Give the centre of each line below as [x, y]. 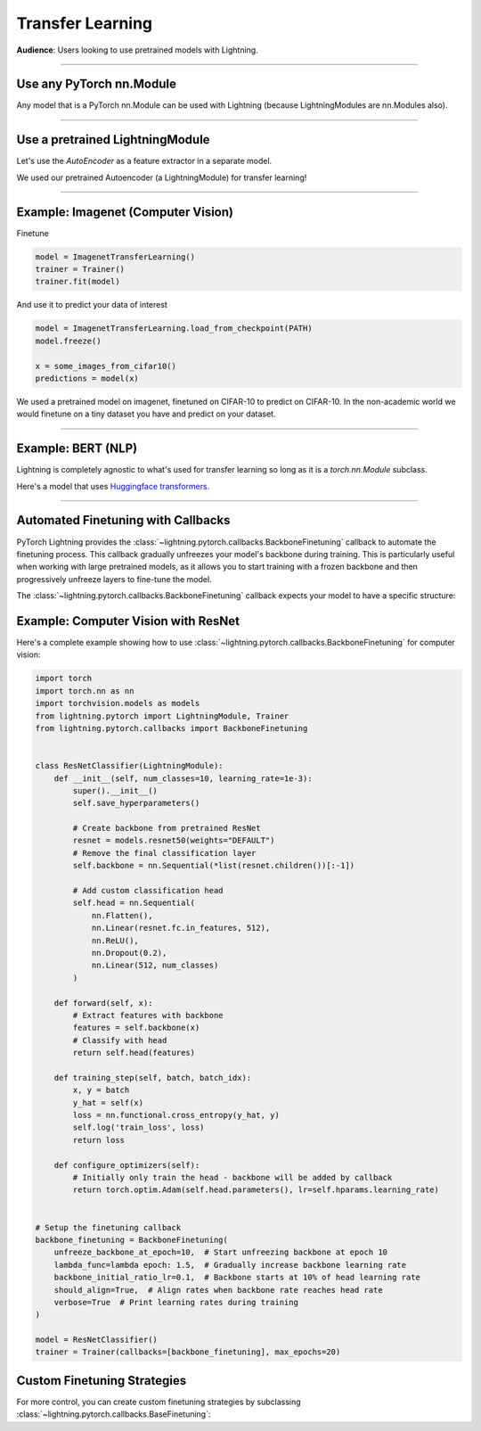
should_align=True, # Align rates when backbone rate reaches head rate [218, 1290]
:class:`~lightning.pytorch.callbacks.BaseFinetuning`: [114, 1414]
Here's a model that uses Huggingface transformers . [113, 486]
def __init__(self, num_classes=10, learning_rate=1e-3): [183, 778]
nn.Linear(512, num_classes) [155, 966]
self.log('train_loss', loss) [139, 1127]
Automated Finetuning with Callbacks [123, 520]
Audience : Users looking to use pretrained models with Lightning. [137, 50]
